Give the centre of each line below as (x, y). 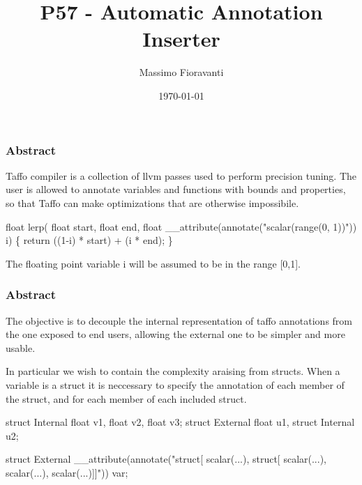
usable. (21, 347)
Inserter (181, 39)
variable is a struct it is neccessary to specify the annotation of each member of (175, 384)
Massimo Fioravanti (181, 72)
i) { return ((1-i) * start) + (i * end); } (89, 240)
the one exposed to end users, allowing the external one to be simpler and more (175, 334)
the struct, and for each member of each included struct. (126, 398)
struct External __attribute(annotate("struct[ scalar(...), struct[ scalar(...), (166, 459)
